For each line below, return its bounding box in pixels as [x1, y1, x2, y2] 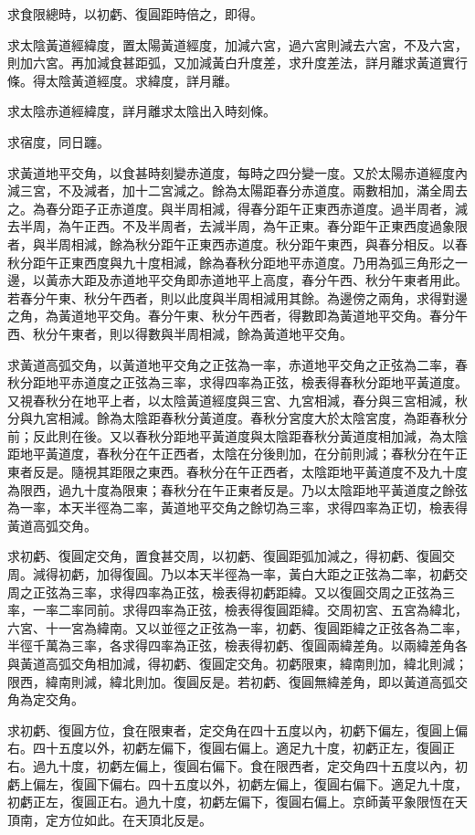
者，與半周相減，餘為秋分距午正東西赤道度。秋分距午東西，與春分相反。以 [7, 234, 455, 253]
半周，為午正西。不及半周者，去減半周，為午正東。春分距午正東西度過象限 [19, 217, 468, 236]
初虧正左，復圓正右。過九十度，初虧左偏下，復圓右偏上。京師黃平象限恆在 [7, 792, 455, 811]
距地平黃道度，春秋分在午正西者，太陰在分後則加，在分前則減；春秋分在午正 [7, 444, 468, 463]
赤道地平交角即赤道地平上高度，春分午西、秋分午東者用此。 [109, 270, 468, 290]
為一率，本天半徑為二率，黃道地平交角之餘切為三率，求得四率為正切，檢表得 [7, 498, 468, 517]
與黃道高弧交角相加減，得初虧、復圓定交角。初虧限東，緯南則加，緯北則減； [7, 654, 468, 672]
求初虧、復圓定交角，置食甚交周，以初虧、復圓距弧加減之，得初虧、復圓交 [7, 546, 455, 565]
